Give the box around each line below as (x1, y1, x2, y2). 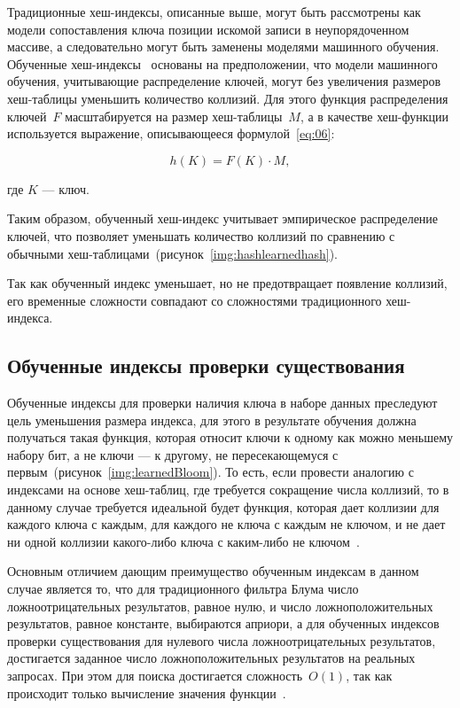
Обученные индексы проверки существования (7, 352, 405, 379)
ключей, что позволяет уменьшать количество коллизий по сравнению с (7, 226, 395, 245)
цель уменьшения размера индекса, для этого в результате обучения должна (7, 410, 417, 429)
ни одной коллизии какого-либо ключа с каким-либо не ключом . (7, 532, 360, 550)
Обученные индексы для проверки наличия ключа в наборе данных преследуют (7, 393, 438, 412)
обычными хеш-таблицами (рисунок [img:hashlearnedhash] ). (7, 244, 338, 262)
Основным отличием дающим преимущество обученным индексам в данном (7, 562, 419, 580)
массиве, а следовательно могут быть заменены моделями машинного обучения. (7, 37, 440, 56)
